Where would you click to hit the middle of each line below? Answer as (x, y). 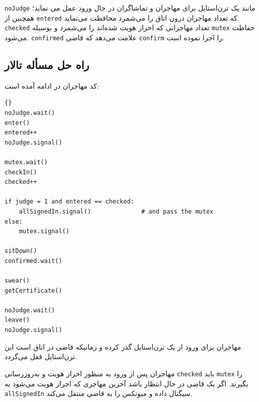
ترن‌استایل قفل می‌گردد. (41, 356)
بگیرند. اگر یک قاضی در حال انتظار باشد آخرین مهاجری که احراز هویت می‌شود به (126, 383)
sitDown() (21, 251)
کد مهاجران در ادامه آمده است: (52, 85)
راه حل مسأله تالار (47, 65)
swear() (17, 281)
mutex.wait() (26, 162)
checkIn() (21, 172)
